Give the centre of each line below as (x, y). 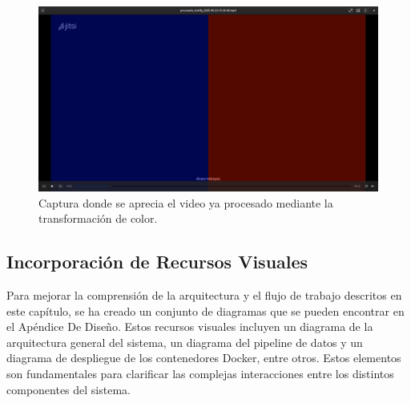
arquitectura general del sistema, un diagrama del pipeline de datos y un (185, 342)
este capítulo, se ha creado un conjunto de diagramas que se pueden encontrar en (205, 310)
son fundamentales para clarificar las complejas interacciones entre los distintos (200, 373)
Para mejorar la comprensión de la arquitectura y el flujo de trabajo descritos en (204, 295)
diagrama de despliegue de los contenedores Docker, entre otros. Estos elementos (204, 358)
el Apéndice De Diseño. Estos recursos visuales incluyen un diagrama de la (190, 326)
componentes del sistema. (68, 389)
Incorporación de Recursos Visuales (157, 262)
